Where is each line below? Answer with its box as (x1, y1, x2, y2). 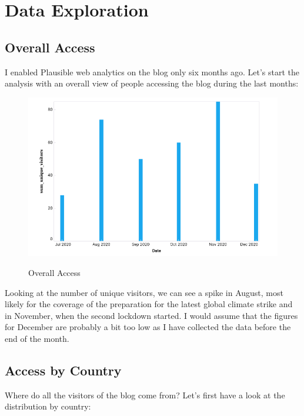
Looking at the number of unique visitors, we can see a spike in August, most (5, 286, 283, 298)
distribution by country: (5, 400, 91, 412)
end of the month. (5, 332, 69, 344)
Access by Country (5, 361, 122, 379)
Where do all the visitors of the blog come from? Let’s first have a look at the (5, 388, 285, 401)
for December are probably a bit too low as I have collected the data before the (5, 321, 291, 333)
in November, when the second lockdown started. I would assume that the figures (5, 309, 298, 321)
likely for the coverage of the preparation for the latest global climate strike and (5, 298, 293, 310)
